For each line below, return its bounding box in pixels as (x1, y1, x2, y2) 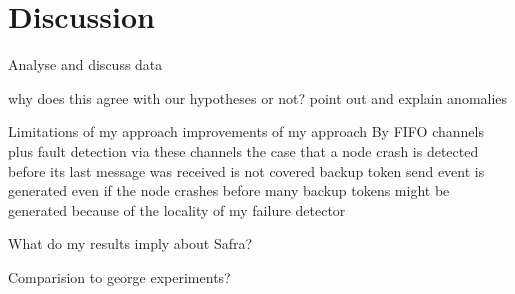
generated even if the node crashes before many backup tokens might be (8, 180, 450, 201)
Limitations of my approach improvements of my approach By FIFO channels (8, 121, 484, 142)
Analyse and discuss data (8, 54, 163, 75)
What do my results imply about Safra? (8, 233, 253, 254)
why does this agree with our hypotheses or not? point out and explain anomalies (8, 87, 508, 108)
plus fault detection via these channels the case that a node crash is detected (8, 140, 479, 161)
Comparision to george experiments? (8, 266, 231, 287)
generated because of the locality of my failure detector (8, 199, 346, 220)
